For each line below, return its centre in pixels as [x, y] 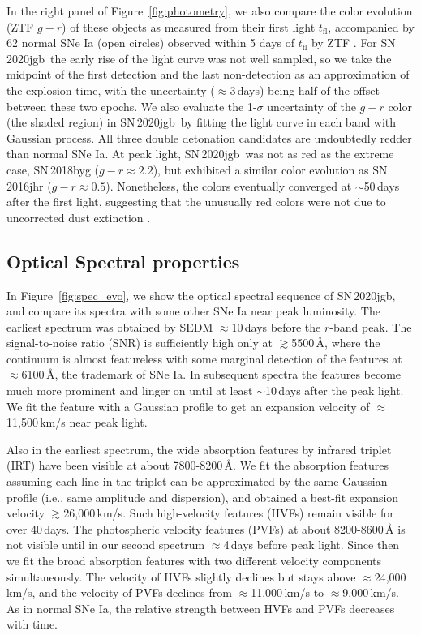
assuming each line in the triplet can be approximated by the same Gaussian [197, 481]
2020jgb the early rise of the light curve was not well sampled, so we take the [199, 58]
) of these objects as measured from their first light [189, 26]
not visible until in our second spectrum [106, 545]
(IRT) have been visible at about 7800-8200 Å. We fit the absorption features [198, 465]
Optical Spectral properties [123, 261]
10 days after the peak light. [335, 390]
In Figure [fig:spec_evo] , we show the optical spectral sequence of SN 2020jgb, [201, 295]
